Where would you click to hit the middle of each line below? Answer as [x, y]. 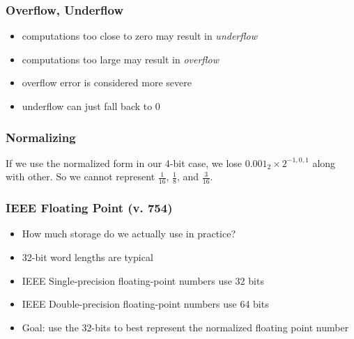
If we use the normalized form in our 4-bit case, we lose [124, 163]
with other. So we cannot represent [80, 176]
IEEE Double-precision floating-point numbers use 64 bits [145, 304]
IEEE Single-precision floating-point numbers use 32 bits [143, 280]
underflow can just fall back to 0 [91, 106]
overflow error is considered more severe [107, 82]
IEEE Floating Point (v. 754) [89, 208]
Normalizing [41, 137]
